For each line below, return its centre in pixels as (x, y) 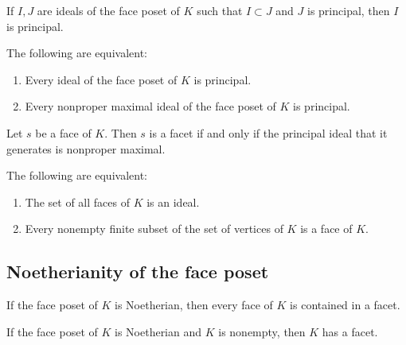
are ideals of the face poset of (108, 10)
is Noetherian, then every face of (194, 305)
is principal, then (349, 10)
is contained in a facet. (345, 305)
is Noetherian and (158, 331)
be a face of (63, 132)
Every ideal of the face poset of (101, 79)
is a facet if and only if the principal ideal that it (268, 132)
